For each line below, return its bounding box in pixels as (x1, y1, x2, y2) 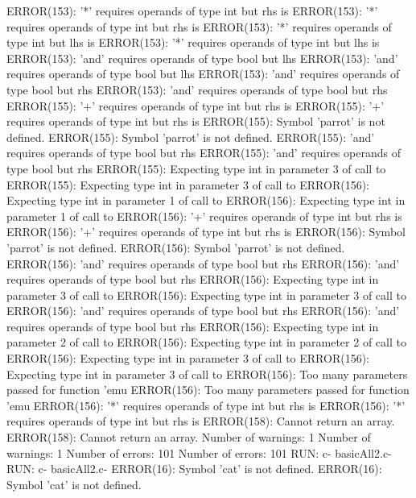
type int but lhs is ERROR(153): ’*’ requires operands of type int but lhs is (6, 34, 380, 51)
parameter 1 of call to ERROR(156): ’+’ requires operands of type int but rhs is (6, 207, 402, 224)
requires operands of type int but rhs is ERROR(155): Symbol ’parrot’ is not (6, 113, 385, 130)
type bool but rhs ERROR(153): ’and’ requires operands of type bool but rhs (6, 81, 388, 98)
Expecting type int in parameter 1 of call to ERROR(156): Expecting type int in (6, 192, 406, 209)
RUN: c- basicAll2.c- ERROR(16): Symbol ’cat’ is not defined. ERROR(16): (6, 460, 382, 477)
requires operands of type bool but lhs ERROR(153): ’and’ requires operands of (6, 65, 400, 82)
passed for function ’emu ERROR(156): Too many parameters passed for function (6, 381, 410, 398)
